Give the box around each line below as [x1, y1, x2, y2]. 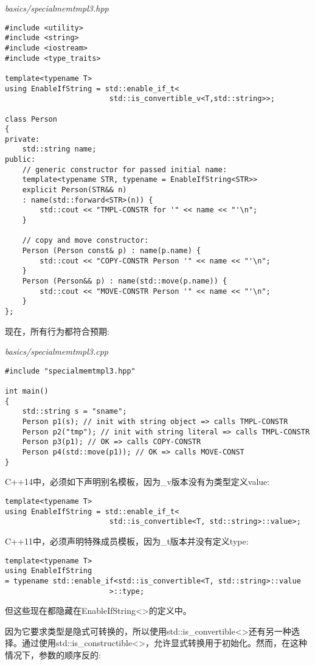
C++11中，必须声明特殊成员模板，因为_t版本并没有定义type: [5, 534, 249, 547]
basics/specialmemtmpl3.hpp [5, 2, 109, 14]
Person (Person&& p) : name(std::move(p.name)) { [22, 277, 227, 285]
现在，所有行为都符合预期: [5, 324, 109, 337]
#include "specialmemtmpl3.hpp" [5, 366, 136, 375]
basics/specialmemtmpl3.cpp [5, 345, 108, 358]
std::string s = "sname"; [22, 407, 127, 416]
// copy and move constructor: [22, 236, 149, 245]
